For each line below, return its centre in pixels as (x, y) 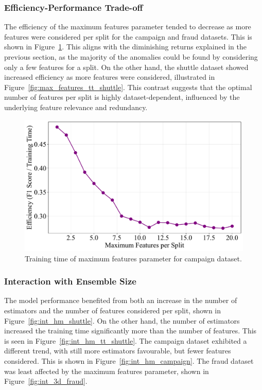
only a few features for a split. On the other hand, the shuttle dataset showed (126, 67)
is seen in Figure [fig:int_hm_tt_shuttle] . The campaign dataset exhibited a (126, 340)
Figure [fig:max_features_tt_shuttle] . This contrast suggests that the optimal (128, 87)
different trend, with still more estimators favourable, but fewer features (118, 351)
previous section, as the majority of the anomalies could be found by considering (131, 57)
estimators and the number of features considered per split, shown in (113, 311)
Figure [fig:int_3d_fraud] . (46, 381)
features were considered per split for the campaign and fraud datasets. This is (128, 36)
